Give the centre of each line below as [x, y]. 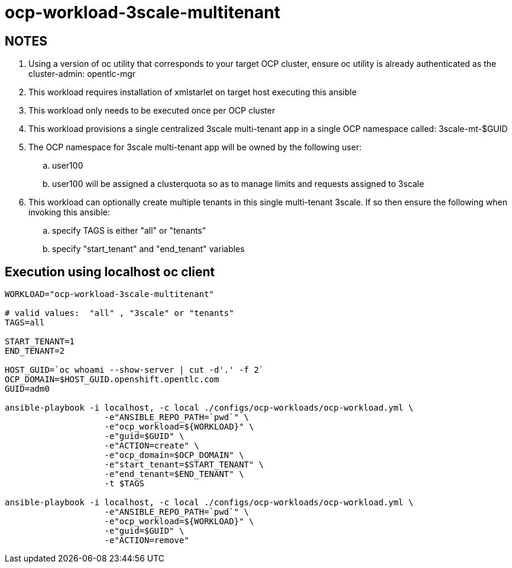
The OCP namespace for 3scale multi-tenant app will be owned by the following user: [195, 147]
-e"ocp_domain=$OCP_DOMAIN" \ [174, 455]
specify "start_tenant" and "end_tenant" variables [148, 249]
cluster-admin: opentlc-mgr [82, 74]
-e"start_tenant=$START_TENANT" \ [184, 465]
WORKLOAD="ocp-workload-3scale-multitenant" [110, 294]
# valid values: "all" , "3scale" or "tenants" [119, 313]
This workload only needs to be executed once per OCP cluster [152, 111]
